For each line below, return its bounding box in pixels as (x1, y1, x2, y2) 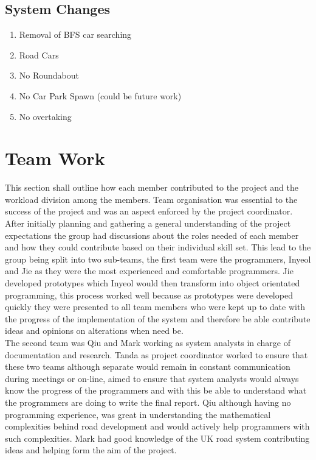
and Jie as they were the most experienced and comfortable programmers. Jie (5, 264, 294, 277)
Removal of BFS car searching (19, 28, 132, 41)
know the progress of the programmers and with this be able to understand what (5, 384, 307, 397)
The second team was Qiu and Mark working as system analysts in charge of (5, 336, 290, 349)
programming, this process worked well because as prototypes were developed (5, 288, 293, 301)
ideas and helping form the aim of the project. (5, 444, 177, 456)
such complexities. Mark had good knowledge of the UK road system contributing (5, 431, 310, 444)
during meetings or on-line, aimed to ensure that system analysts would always (5, 372, 299, 384)
